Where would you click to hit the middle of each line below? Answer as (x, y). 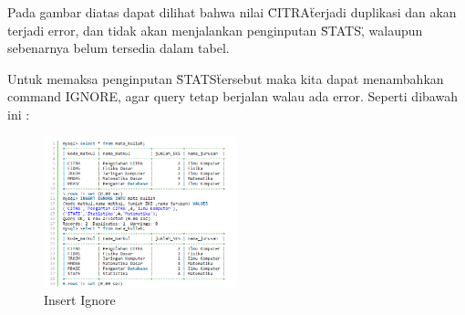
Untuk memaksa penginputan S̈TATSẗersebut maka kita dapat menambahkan (226, 78)
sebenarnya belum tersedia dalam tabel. (119, 48)
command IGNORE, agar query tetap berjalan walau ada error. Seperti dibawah (232, 96)
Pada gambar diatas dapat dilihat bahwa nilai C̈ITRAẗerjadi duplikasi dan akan (232, 12)
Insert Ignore (80, 300)
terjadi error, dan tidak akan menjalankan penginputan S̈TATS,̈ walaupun (215, 30)
